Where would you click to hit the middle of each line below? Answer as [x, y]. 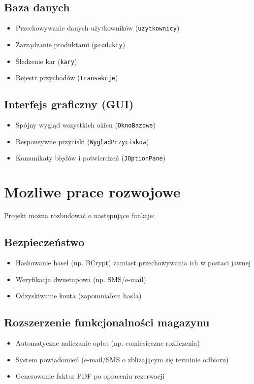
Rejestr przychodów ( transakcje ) [67, 78]
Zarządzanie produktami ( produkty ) [70, 44]
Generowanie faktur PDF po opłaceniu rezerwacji [90, 376]
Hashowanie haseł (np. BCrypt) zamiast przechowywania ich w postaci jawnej [133, 262]
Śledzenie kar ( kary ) [46, 61]
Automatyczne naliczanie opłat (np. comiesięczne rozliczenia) [108, 342]
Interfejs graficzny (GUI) [69, 104]
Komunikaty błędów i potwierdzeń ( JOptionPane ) [91, 158]
